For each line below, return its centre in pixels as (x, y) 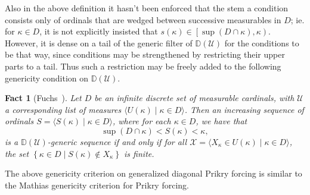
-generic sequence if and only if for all (117, 141)
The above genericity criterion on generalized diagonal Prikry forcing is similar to (154, 173)
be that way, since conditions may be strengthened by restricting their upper (145, 54)
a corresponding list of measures (63, 109)
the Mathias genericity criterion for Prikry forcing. (97, 185)
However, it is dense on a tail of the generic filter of (99, 43)
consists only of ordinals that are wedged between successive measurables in (143, 19)
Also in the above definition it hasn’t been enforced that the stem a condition (147, 8)
